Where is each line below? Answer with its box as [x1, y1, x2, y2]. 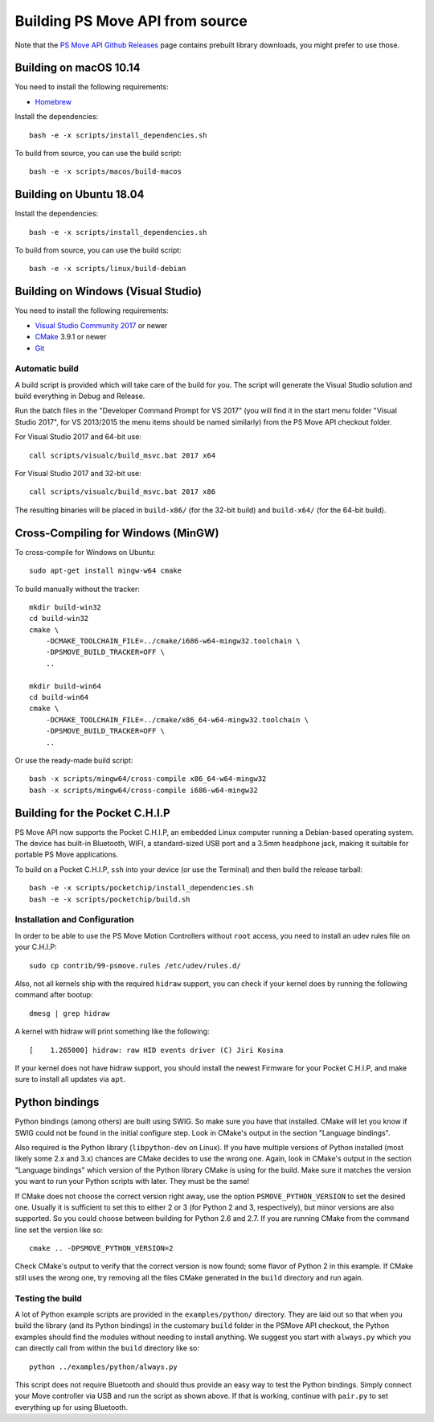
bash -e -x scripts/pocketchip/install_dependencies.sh [29, 883, 254, 893]
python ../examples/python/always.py [29, 1362, 178, 1371]
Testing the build [14, 1293, 82, 1304]
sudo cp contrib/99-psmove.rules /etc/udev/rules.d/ [29, 961, 241, 970]
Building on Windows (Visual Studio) [14, 285, 203, 298]
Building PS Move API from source [14, 12, 248, 30]
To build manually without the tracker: [14, 584, 141, 594]
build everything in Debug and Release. [14, 391, 145, 401]
